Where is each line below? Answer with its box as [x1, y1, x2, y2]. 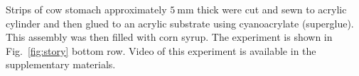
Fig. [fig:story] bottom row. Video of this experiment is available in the [6, 43, 316, 58]
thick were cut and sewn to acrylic [197, 2, 347, 16]
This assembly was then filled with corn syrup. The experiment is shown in [6, 30, 333, 44]
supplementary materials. [6, 57, 116, 72]
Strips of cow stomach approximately [6, 2, 167, 16]
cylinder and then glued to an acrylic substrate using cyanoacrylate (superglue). [6, 15, 354, 30]
